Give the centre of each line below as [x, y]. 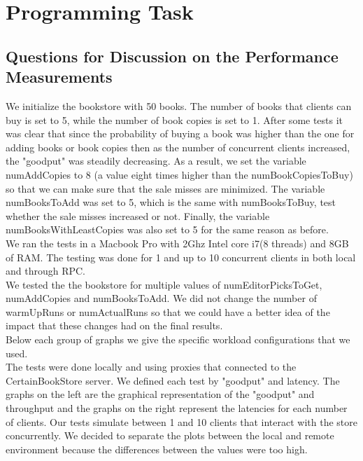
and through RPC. [46, 271]
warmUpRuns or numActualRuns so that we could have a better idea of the [168, 311]
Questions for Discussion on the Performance [172, 56]
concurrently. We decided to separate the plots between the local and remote [170, 435]
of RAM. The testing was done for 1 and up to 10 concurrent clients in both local [181, 257]
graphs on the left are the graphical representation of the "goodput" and [160, 394]
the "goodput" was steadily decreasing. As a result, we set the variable [156, 161]
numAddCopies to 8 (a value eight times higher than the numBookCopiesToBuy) [179, 174]
